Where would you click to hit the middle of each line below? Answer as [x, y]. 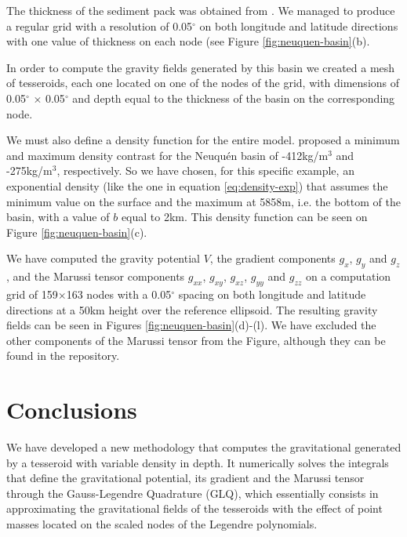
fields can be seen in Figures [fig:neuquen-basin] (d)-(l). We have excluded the [191, 325]
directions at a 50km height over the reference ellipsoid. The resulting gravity [192, 309]
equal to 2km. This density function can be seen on [244, 217]
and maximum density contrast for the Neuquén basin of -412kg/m [167, 155]
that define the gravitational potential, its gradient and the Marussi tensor [185, 478]
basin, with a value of [58, 217]
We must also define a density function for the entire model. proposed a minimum [203, 140]
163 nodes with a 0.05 [119, 294]
